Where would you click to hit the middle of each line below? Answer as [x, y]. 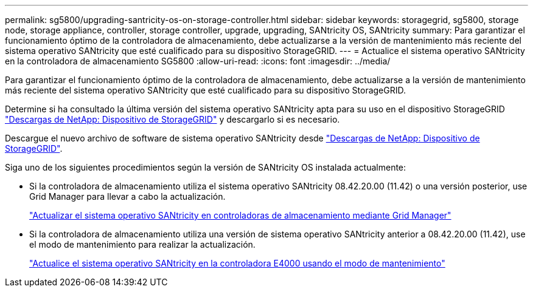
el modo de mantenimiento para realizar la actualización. [142, 244]
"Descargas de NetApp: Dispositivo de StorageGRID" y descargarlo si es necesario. [172, 119]
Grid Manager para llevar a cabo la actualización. [127, 196]
